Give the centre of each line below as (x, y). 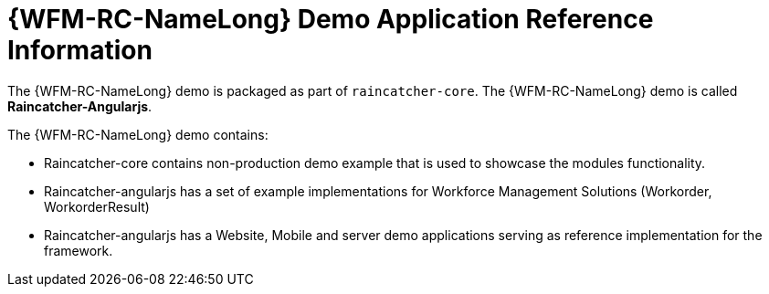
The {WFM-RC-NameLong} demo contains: (138, 134)
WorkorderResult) (97, 206)
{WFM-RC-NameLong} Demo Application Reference (331, 19)
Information (80, 50)
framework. (79, 250)
